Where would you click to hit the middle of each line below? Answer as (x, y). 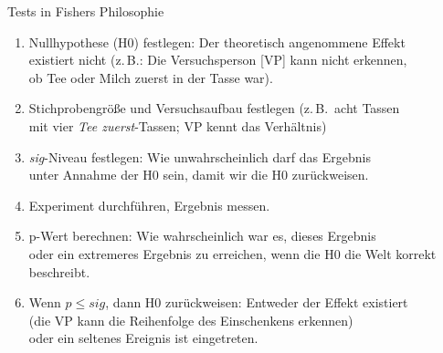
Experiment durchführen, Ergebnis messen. (149, 205)
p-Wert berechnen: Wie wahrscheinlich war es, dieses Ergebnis (202, 236)
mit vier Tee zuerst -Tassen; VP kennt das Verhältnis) (178, 125)
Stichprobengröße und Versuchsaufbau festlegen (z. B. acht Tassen (214, 108)
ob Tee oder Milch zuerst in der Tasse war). (151, 77)
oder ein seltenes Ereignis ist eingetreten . (143, 338)
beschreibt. (59, 271)
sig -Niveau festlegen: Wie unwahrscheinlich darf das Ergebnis (200, 156)
